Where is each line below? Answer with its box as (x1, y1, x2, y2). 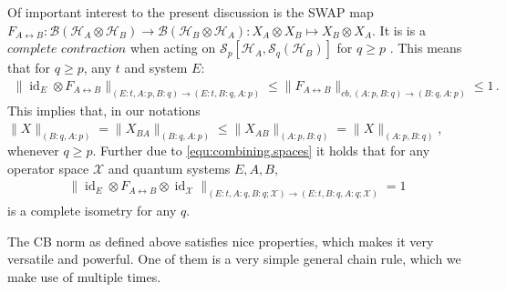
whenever (7, 141, 59, 160)
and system (124, 58, 188, 77)
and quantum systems (108, 158, 231, 177)
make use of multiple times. (7, 267, 161, 286)
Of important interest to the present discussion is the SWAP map (7, 3, 374, 21)
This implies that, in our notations (7, 100, 201, 119)
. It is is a (372, 20, 426, 39)
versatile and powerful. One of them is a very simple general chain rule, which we (7, 249, 461, 268)
